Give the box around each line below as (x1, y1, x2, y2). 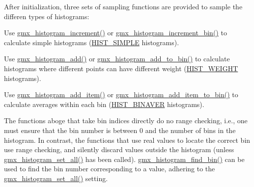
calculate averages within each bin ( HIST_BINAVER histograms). (4, 99, 204, 109)
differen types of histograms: (4, 11, 89, 21)
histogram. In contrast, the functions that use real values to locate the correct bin (4, 134, 251, 145)
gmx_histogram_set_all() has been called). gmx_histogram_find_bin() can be (4, 154, 245, 164)
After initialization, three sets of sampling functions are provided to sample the (4, 1, 243, 11)
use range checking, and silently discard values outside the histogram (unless (4, 144, 234, 155)
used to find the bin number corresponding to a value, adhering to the (4, 163, 215, 174)
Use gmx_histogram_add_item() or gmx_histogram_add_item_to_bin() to (4, 89, 238, 100)
